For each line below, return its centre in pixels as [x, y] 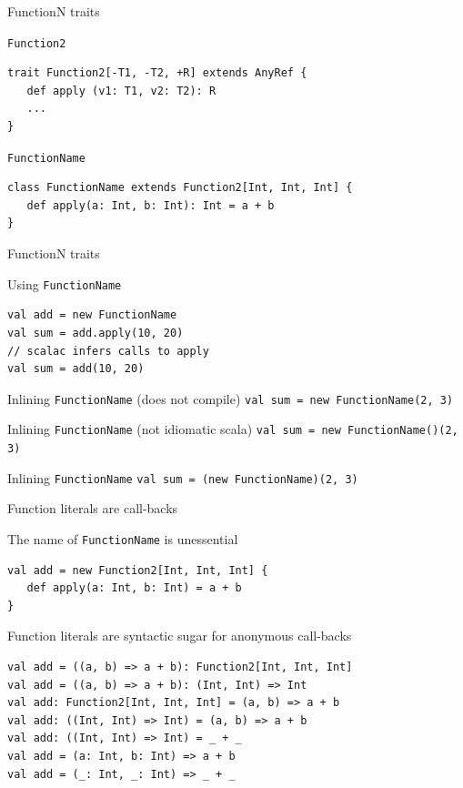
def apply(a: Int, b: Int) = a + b [134, 588]
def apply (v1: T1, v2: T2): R [121, 91]
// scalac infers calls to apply [108, 351]
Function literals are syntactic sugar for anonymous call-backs [180, 636]
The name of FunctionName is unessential [123, 538]
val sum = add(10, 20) [76, 369]
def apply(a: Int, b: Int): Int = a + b [151, 205]
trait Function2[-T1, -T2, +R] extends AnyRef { [157, 73]
